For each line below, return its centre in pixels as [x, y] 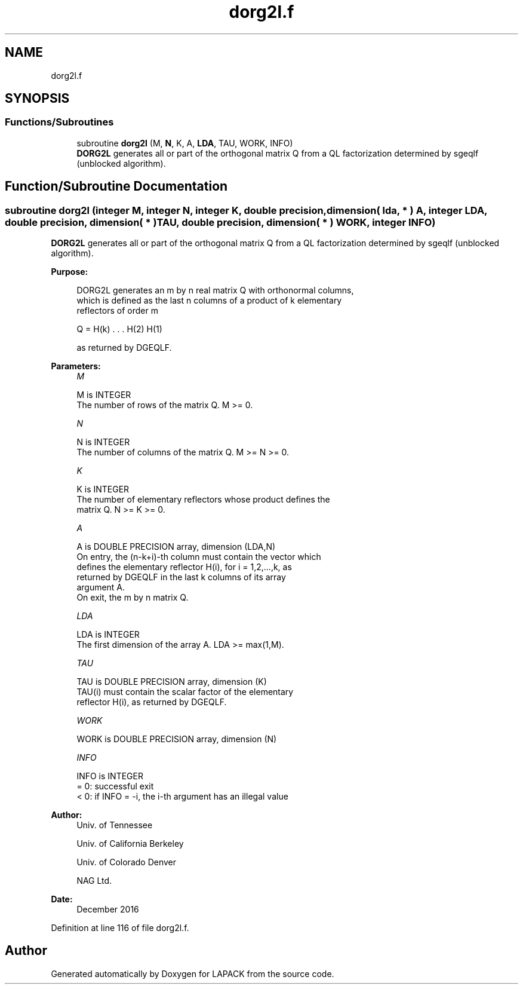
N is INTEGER [103, 442]
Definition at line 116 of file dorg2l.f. [120, 928]
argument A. [101, 587]
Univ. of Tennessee [115, 825]
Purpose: [70, 272]
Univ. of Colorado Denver [127, 862]
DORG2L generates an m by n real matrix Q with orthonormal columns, [215, 290]
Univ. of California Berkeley [130, 844]
